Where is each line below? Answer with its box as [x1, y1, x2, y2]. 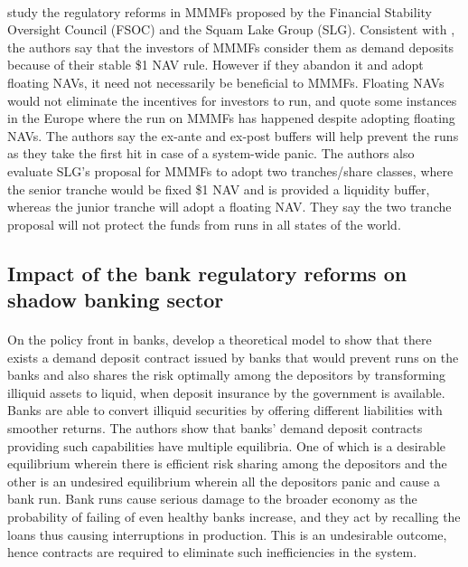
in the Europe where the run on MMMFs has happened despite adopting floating [7, 109, 455, 128]
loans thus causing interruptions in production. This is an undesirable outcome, [7, 524, 447, 543]
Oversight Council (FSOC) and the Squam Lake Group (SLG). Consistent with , [7, 20, 455, 39]
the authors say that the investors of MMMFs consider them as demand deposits [7, 37, 454, 56]
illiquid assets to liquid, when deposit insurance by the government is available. [7, 383, 445, 402]
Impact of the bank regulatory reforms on [7, 259, 407, 287]
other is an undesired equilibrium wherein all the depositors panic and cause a [7, 471, 440, 490]
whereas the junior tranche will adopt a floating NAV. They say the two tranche [7, 197, 452, 216]
